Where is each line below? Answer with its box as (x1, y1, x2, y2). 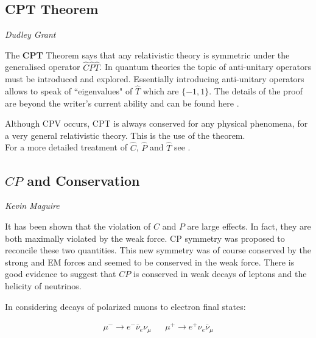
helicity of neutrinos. (5, 279, 82, 292)
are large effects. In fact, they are (187, 220, 311, 232)
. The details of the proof (209, 85, 303, 97)
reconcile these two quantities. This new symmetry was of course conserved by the (5, 244, 312, 256)
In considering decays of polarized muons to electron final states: (5, 300, 246, 312)
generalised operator (5, 60, 80, 73)
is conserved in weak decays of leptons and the (133, 267, 307, 280)
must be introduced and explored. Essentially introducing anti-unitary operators (5, 72, 304, 85)
